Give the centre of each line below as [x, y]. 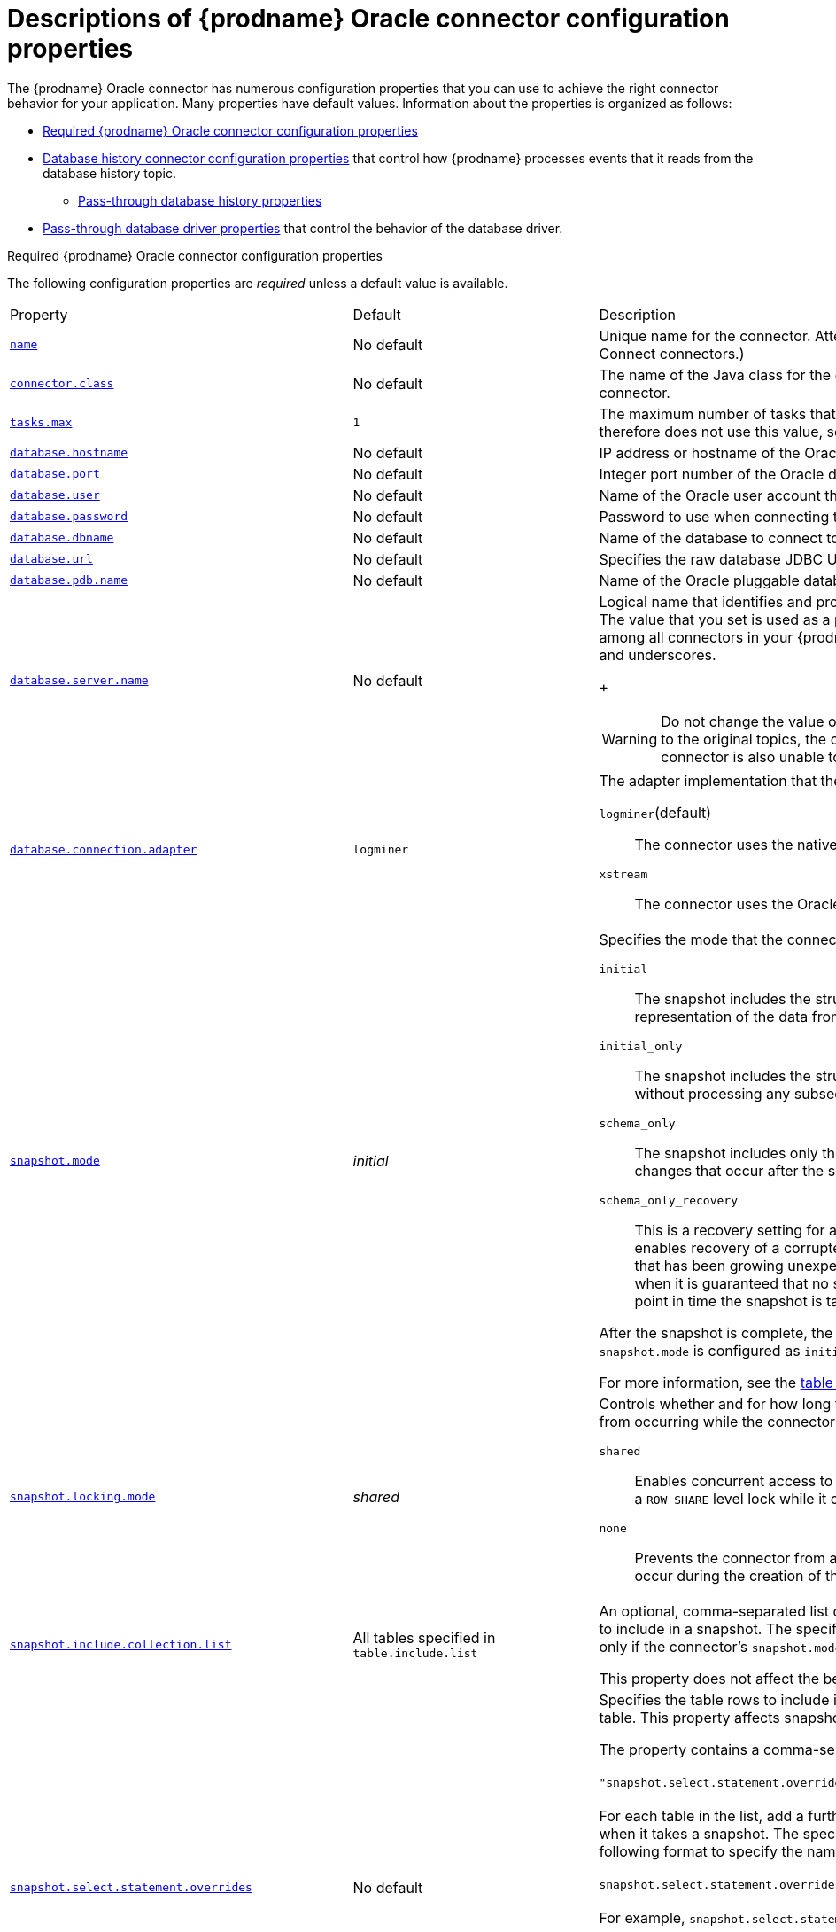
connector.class [62, 384]
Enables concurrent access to [734, 1480]
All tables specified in [424, 1638]
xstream [623, 874]
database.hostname [69, 453]
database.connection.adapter [104, 849]
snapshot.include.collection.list [121, 1645]
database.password [69, 517]
